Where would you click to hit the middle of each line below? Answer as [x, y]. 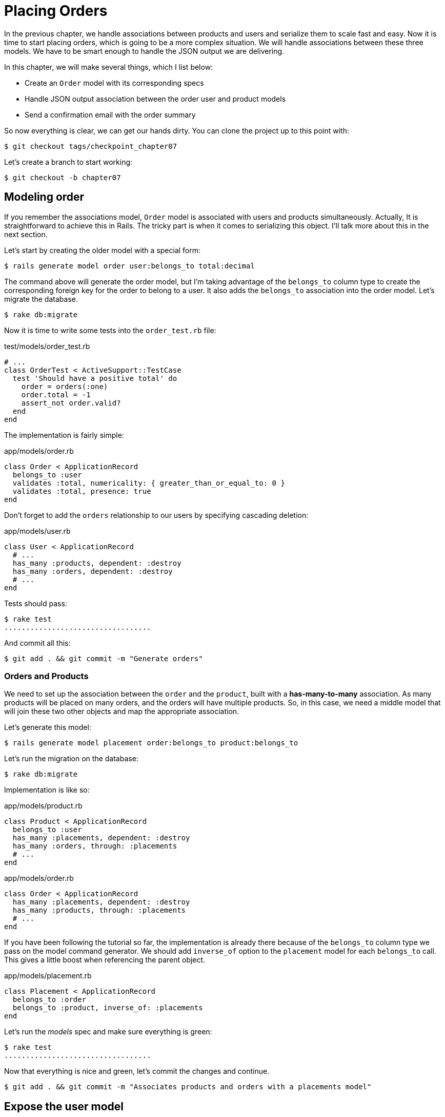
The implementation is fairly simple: [64, 435]
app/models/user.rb [37, 531]
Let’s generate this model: [48, 727]
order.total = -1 [56, 394]
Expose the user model [64, 1106]
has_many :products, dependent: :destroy [97, 563]
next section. [26, 234]
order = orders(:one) [65, 386]
